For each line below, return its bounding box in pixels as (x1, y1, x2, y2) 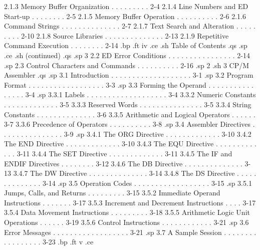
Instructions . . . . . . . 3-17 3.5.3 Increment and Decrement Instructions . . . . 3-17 (4, 197, 256, 207)
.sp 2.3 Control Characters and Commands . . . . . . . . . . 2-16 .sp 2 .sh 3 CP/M (4, 60, 249, 70)
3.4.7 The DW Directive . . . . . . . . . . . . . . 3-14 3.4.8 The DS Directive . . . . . (13, 168, 256, 178)
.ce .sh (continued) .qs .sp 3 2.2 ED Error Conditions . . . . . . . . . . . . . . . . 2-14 (4, 50, 250, 60)
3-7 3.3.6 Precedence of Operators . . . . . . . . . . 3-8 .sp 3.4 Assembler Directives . (4, 119, 255, 129)
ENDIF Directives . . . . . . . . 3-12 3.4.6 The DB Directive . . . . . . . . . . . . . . (4, 158, 242, 168)
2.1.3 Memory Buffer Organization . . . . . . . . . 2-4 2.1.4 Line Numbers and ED (4, 1, 248, 11)
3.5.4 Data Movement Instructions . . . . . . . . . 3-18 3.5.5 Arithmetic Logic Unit (4, 207, 250, 217)
